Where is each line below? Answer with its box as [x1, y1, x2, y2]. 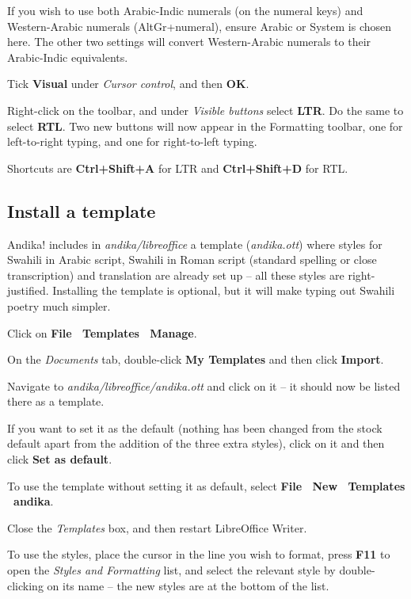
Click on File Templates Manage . [7, 324, 197, 341]
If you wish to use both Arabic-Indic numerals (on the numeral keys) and [7, 2, 363, 18]
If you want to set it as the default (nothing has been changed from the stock [7, 419, 382, 436]
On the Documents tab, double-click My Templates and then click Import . [7, 351, 384, 368]
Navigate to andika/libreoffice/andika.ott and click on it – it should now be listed [7, 377, 401, 394]
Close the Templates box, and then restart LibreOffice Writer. [7, 519, 307, 536]
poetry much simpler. [7, 297, 111, 314]
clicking [7, 577, 44, 593]
